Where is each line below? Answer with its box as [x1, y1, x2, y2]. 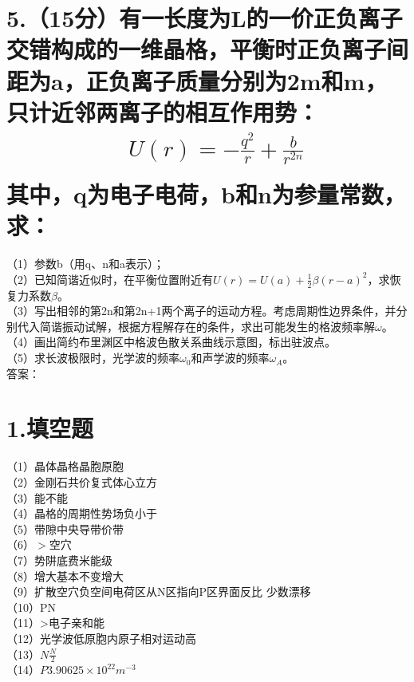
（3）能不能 [6, 489, 68, 506]
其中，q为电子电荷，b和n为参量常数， [6, 178, 406, 211]
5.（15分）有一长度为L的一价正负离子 [6, 2, 403, 34]
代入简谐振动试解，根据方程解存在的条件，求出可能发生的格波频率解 [17, 317, 375, 334]
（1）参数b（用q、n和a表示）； [6, 255, 164, 272]
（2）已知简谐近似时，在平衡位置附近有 [6, 270, 213, 287]
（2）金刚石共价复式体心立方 [6, 473, 157, 490]
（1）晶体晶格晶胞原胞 [6, 458, 124, 475]
